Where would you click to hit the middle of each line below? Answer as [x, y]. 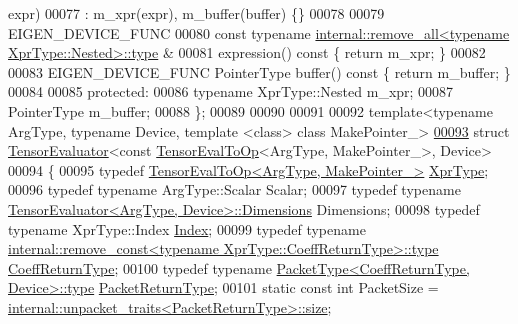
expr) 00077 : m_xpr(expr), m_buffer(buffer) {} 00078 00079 [196, 13]
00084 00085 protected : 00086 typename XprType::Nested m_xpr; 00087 [231, 91]
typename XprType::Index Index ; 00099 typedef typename [187, 228]
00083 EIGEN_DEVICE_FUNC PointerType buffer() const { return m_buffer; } [259, 71]
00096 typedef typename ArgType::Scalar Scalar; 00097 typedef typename [234, 189]
